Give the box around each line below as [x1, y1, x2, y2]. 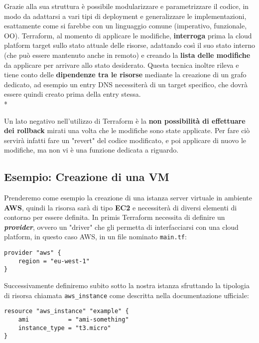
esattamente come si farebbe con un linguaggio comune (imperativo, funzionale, [4, 20, 247, 31]
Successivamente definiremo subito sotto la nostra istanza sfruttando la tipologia [4, 280, 250, 291]
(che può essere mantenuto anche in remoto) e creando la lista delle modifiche [4, 49, 251, 60]
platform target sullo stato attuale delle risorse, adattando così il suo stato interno [4, 40, 255, 50]
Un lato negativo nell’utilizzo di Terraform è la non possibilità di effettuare [4, 115, 246, 126]
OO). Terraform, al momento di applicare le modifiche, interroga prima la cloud [4, 30, 252, 40]
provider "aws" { [4, 249, 61, 257]
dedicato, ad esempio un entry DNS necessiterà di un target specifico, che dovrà [4, 79, 248, 89]
